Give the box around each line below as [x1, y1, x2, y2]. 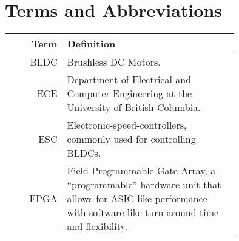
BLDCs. [67, 146, 101, 160]
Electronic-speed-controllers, [67, 118, 187, 132]
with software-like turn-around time [67, 205, 219, 220]
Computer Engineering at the [67, 86, 192, 101]
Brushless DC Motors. [67, 55, 161, 69]
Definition [67, 36, 116, 51]
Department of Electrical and [67, 72, 192, 87]
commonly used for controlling [67, 132, 196, 146]
